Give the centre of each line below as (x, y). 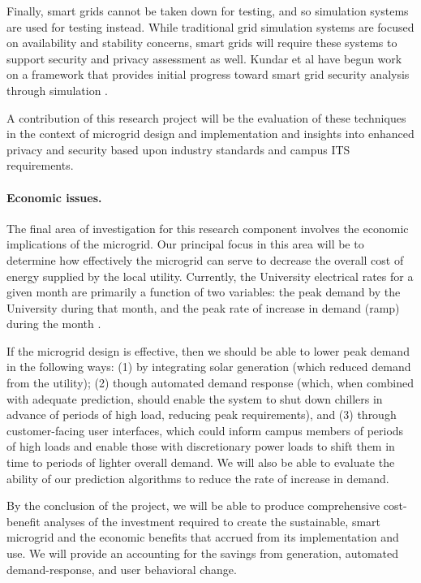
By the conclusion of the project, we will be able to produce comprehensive (193, 505)
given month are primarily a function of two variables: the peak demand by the (204, 292)
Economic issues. (54, 197)
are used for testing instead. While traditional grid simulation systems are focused (210, 26)
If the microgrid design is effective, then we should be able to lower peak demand (208, 350)
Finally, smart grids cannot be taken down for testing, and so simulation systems (208, 11)
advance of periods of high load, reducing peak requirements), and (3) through (202, 415)
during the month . (54, 324)
